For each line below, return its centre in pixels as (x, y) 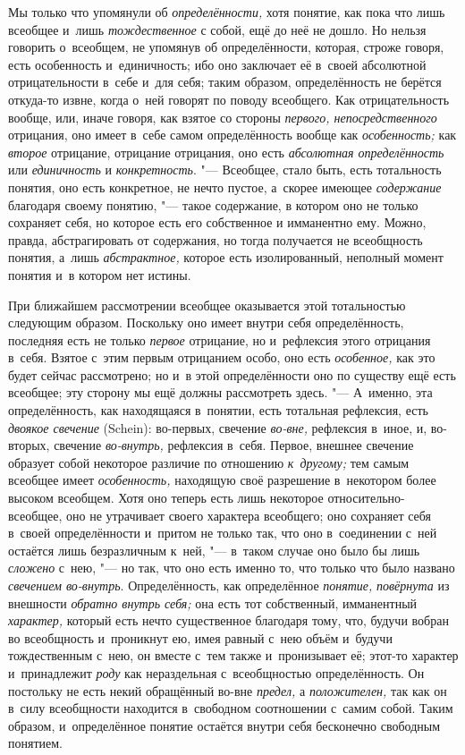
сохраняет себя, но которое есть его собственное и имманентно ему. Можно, (217, 222)
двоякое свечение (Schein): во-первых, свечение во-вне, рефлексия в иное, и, (218, 427)
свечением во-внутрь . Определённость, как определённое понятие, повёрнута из (229, 585)
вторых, (29, 445)
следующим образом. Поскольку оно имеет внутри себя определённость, (206, 322)
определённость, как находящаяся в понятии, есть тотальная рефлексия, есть (218, 410)
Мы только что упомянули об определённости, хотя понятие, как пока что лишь (227, 12)
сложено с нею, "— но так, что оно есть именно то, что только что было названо (232, 568)
